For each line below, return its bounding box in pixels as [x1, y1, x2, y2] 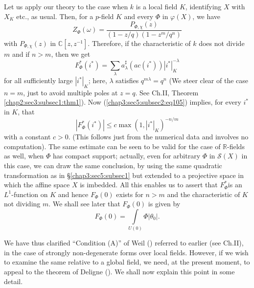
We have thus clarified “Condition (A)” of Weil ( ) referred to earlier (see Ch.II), [4, 238, 244, 248]
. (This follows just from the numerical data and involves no [68, 132, 249, 142]
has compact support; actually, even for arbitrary [53, 151, 201, 161]
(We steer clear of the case [169, 75, 249, 86]
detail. [4, 276, 23, 286]
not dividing [4, 199, 41, 209]
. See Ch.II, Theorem [135, 87, 199, 97]
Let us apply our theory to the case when [4, 1, 128, 11]
